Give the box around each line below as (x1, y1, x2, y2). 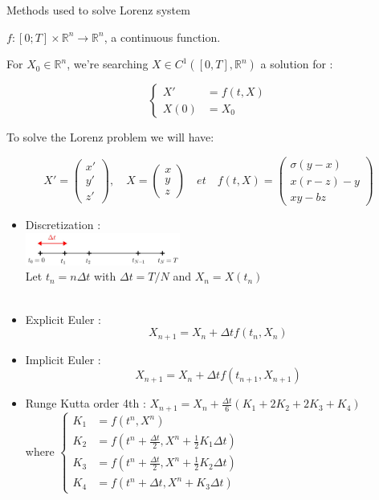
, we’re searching (67, 55, 149, 72)
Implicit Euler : (25, 350, 101, 367)
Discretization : (25, 215, 101, 232)
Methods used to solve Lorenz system (6, 2, 190, 18)
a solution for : (260, 55, 333, 72)
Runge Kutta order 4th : (25, 395, 146, 412)
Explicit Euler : (25, 310, 101, 327)
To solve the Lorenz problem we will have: (6, 129, 214, 145)
